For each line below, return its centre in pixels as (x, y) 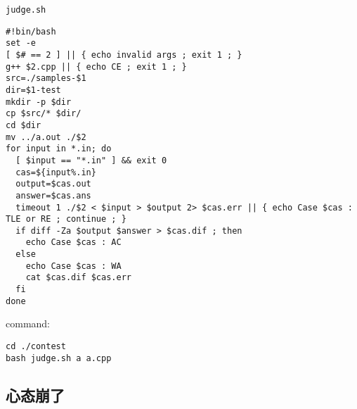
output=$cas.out (53, 184)
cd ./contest (36, 346)
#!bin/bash (31, 31)
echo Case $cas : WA (73, 266)
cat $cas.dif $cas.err (78, 278)
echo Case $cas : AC (73, 243)
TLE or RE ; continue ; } (66, 219)
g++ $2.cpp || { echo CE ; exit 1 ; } (96, 67)
